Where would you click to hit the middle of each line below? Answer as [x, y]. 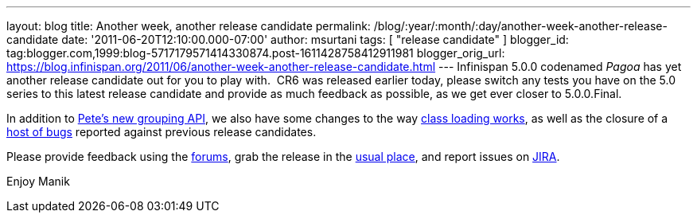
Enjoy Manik [38, 181]
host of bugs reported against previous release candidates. [162, 132]
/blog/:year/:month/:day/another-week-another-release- [520, 26]
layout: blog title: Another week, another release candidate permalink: [189, 26]
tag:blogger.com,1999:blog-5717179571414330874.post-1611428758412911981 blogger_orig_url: [256, 53]
